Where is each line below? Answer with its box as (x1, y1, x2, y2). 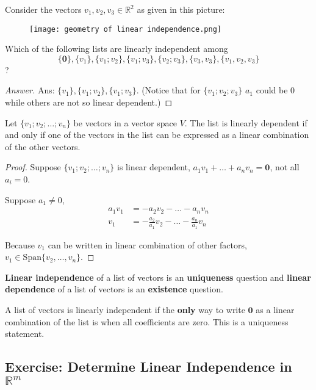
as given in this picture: (137, 3, 225, 15)
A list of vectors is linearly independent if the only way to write (5, 303, 245, 316)
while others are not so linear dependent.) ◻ (5, 96, 173, 109)
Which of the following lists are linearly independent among (5, 42, 228, 55)
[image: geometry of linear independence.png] (29, 24, 221, 34)
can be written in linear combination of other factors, (48, 238, 247, 251)
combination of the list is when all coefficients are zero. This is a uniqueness (5, 315, 289, 328)
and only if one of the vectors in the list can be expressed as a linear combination (5, 128, 309, 141)
